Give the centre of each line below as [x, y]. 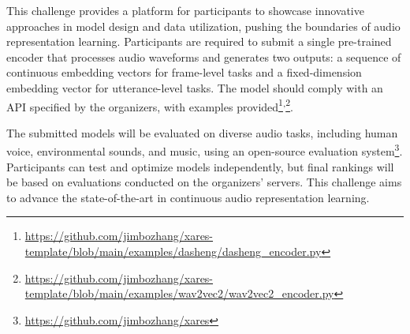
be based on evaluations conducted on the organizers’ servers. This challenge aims [204, 182]
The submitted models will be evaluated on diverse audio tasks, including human [202, 132]
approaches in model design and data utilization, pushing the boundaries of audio [203, 26]
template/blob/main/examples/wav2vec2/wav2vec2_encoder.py [179, 293]
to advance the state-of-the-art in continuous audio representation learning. [188, 197]
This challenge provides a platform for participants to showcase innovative [185, 10]
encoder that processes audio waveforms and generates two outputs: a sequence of [204, 56]
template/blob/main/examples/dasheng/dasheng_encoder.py [173, 251]
